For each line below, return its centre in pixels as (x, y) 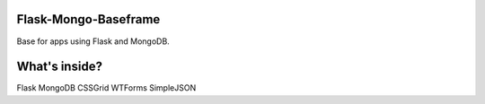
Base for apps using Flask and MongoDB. (93, 41)
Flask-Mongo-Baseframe (88, 19)
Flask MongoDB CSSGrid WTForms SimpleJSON (106, 88)
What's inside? (60, 67)
